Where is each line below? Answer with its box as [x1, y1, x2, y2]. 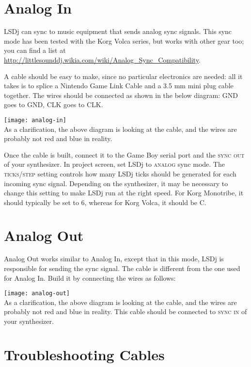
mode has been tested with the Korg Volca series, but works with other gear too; [4, 35, 244, 46]
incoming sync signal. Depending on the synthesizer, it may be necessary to [4, 178, 228, 188]
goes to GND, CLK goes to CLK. [4, 99, 103, 110]
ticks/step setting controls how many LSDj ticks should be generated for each [4, 168, 236, 178]
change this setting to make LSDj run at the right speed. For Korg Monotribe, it [4, 188, 244, 198]
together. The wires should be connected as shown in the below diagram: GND [4, 90, 238, 100]
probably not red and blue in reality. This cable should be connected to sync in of [4, 306, 247, 317]
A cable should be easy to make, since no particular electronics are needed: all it [4, 71, 243, 81]
